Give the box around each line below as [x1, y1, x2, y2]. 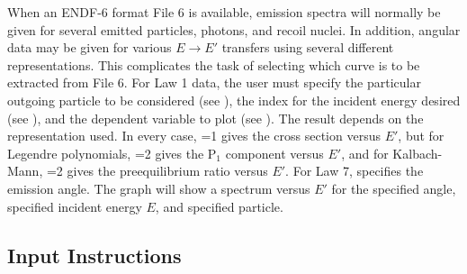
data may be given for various [7, 38, 172, 57]
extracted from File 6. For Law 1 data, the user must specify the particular [7, 73, 421, 92]
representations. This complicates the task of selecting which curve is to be [7, 55, 420, 74]
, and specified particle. [155, 196, 283, 215]
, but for [398, 126, 445, 145]
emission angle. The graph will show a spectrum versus [7, 178, 310, 197]
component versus [225, 143, 324, 162]
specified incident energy [7, 196, 142, 215]
